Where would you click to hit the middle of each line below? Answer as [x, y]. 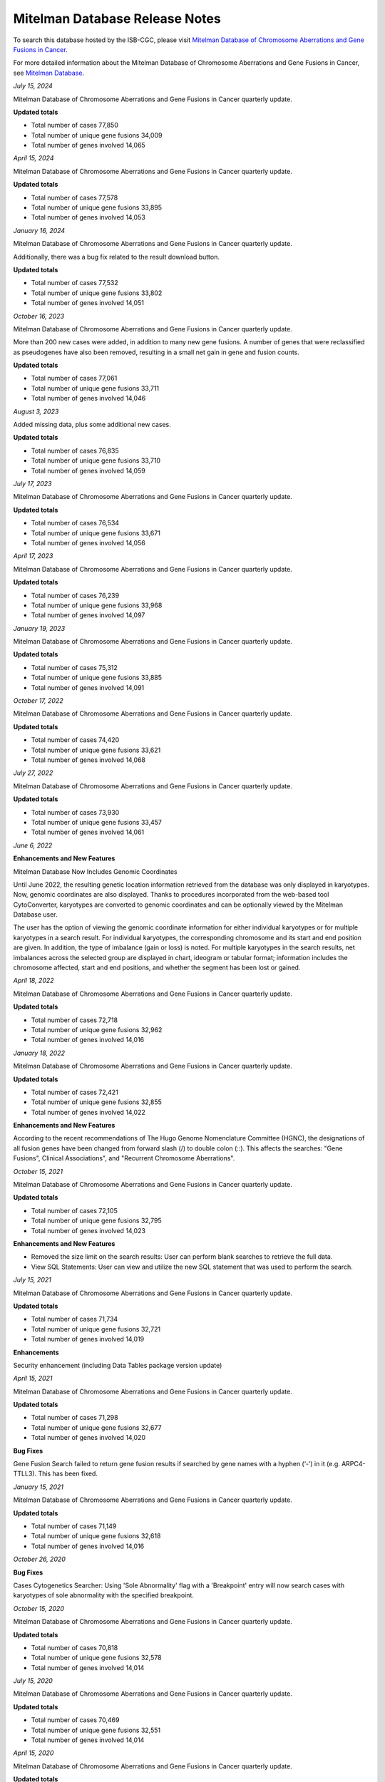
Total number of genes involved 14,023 [88, 1230]
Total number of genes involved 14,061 [88, 832]
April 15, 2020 [34, 1753]
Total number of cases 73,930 [75, 812]
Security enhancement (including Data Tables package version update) [118, 1365]
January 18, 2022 [39, 1053]
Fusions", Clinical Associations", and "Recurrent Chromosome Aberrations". [124, 1158]
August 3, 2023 [36, 411]
